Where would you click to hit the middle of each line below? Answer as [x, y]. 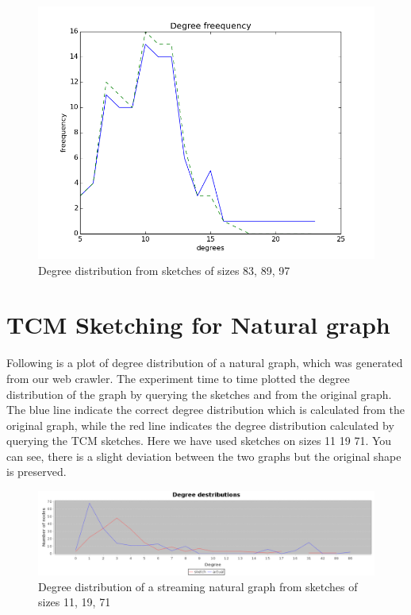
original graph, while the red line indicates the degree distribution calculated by [200, 425]
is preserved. [36, 472]
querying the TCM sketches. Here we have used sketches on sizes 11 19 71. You [199, 441]
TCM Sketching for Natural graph [198, 325]
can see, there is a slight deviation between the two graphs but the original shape [204, 456]
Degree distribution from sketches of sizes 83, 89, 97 [164, 270]
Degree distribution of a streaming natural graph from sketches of [198, 586]
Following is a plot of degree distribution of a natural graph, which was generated [205, 363]
